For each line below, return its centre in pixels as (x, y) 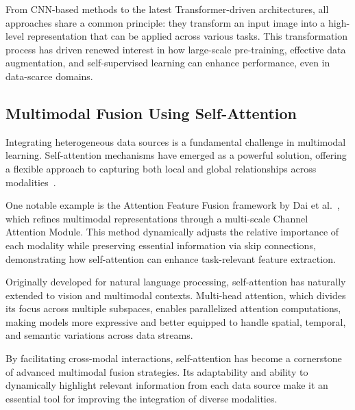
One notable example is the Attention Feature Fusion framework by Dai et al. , (173, 205)
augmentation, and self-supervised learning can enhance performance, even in (168, 63)
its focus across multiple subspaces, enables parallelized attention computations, (173, 308)
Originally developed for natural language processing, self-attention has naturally (176, 282)
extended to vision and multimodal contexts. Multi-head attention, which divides (176, 295)
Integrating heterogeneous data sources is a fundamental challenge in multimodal (176, 141)
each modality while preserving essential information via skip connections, (161, 245)
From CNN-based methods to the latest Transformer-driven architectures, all (167, 9)
